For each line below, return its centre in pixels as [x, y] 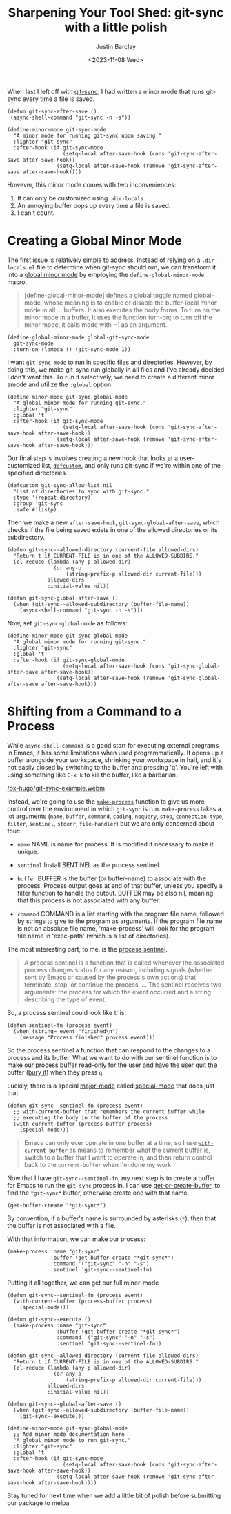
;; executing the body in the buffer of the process [91, 1117]
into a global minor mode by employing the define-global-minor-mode [106, 274]
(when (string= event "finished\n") [66, 1031]
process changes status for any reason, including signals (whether [119, 969]
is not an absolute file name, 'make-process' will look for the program [116, 928]
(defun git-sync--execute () [49, 1319]
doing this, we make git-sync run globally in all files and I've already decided [116, 369]
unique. [28, 851]
